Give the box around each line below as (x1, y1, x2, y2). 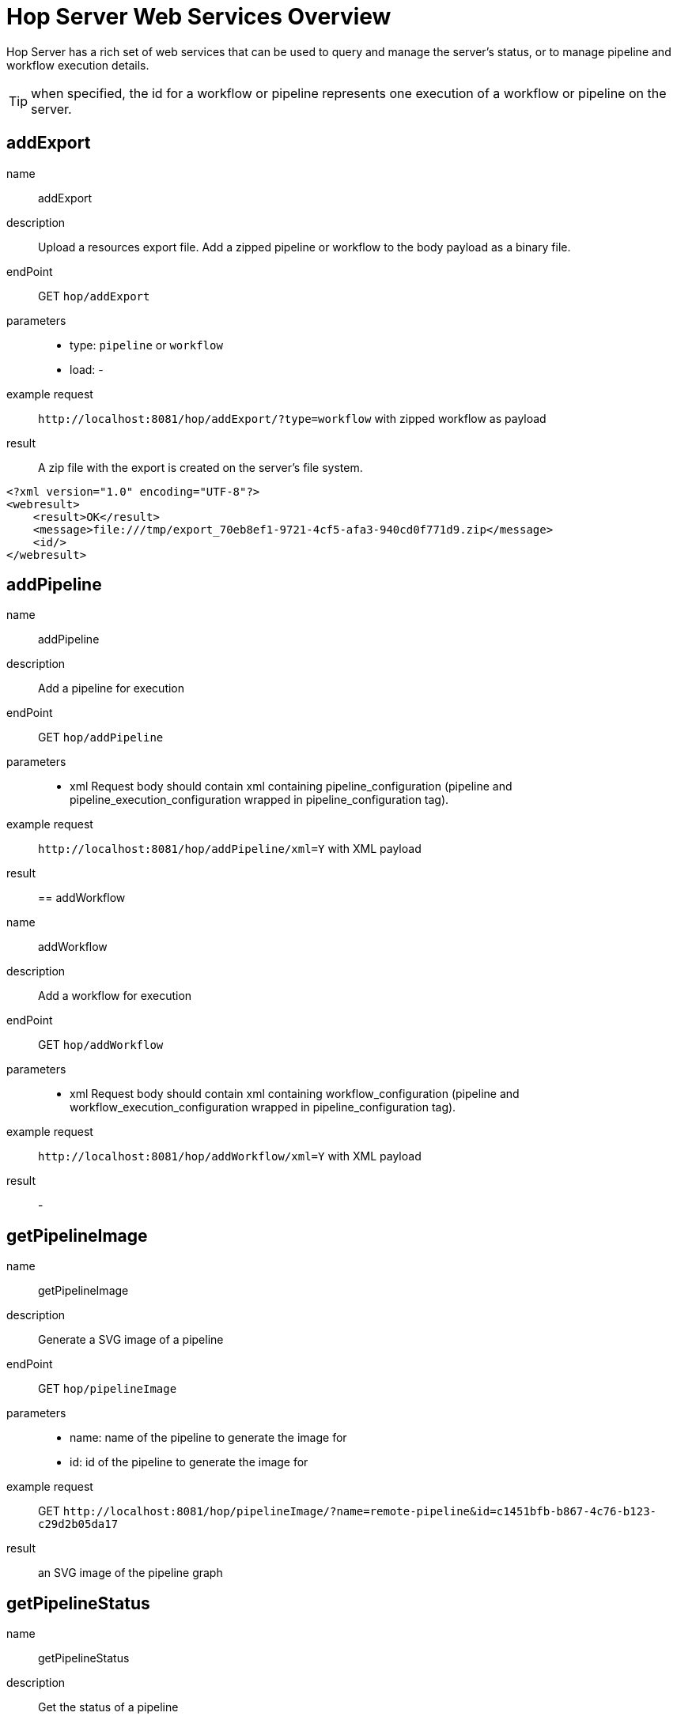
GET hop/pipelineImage (38, 1382, 177, 1396)
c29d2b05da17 (38, 1518, 119, 1531)
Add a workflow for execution (38, 989, 192, 1003)
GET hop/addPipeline (38, 730, 164, 745)
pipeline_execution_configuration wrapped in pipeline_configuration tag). (70, 793, 449, 807)
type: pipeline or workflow (70, 338, 223, 352)
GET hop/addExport (38, 289, 150, 303)
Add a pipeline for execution (38, 681, 185, 696)
